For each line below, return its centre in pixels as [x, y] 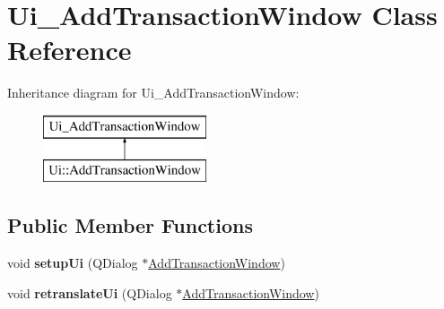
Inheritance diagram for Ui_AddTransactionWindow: [153, 93]
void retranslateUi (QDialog [90, 292]
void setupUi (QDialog [73, 263]
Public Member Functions [130, 225]
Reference [70, 50]
